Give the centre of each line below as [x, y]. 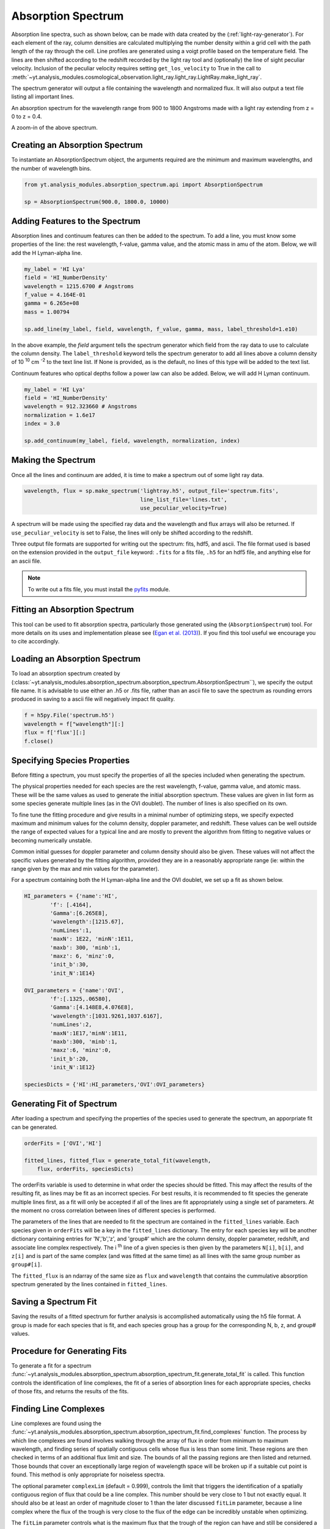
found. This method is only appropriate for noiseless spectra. [88, 1475]
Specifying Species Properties [71, 761]
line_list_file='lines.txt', [184, 499]
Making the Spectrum [53, 460]
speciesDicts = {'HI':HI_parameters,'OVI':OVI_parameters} [114, 1084]
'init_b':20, [69, 1059]
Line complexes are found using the [57, 1423]
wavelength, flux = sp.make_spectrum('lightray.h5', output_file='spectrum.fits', [152, 491]
